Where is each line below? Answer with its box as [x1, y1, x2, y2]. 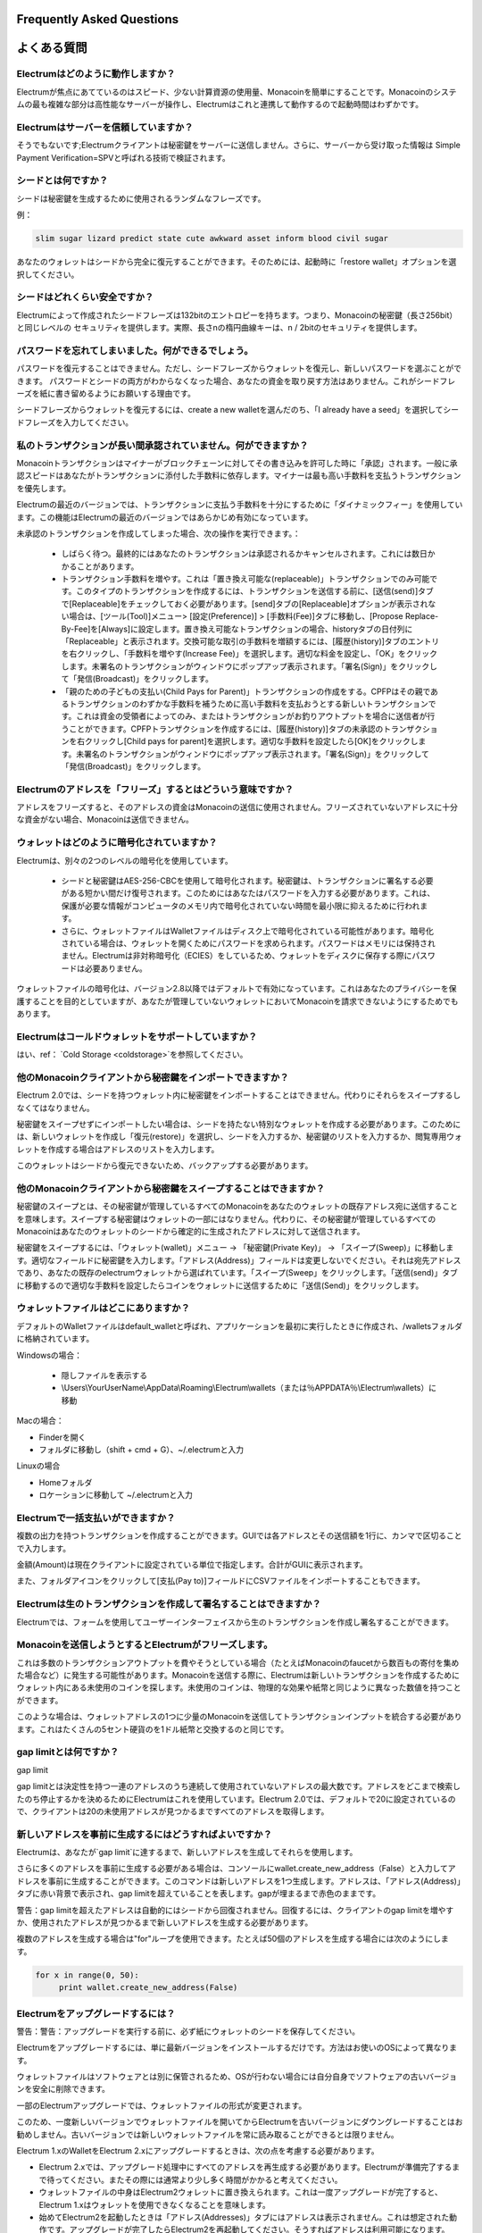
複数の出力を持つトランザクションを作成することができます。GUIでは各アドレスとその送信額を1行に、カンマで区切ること [16, 1530, 463, 1541]
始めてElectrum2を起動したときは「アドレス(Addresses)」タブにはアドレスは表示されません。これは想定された [38, 2212, 450, 2222]
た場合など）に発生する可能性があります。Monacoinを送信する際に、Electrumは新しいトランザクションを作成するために [16, 1670, 460, 1681]
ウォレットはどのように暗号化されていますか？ [16, 836, 218, 849]
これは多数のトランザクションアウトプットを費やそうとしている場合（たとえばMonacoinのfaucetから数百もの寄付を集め [16, 1657, 460, 1668]
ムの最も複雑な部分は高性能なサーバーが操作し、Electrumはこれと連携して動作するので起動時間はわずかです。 [16, 99, 424, 110]
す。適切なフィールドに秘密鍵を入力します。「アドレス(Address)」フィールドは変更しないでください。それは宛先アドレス [16, 1255, 461, 1266]
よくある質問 [16, 40, 87, 55]
